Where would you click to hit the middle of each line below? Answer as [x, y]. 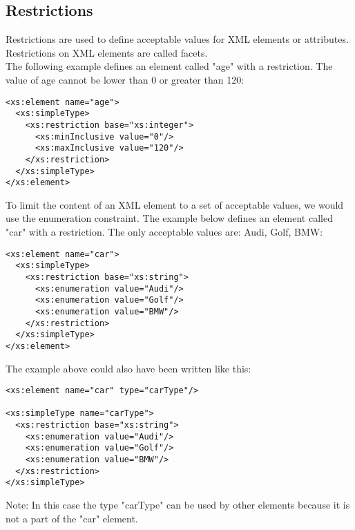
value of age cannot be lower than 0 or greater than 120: [125, 79]
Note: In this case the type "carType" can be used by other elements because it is [178, 505]
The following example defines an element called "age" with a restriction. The [169, 66]
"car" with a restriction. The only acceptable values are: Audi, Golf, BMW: [164, 232]
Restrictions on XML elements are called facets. [107, 52]
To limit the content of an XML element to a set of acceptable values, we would [175, 204]
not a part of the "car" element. [72, 518]
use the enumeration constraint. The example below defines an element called [169, 218]
